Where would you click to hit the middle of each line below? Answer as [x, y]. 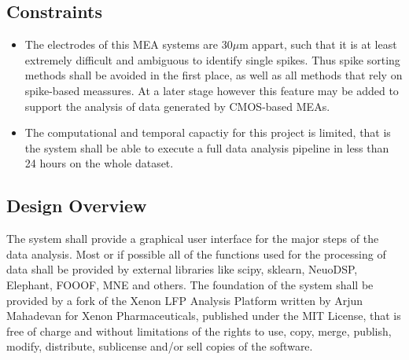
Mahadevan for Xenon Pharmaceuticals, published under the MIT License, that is [204, 316]
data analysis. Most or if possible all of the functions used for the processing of [196, 253]
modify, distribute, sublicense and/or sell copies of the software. [160, 346]
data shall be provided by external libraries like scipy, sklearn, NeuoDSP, [182, 269]
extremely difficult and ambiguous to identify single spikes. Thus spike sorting [212, 59]
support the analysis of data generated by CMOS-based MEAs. [177, 106]
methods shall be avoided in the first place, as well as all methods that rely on [214, 75]
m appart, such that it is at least [318, 44]
